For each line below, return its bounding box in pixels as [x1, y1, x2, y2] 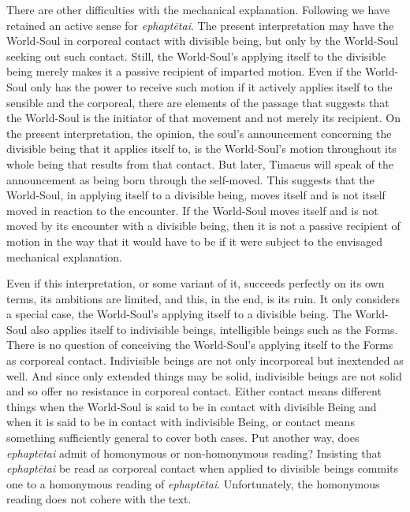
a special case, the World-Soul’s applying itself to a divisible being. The [6, 306, 352, 322]
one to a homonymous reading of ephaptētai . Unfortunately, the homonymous [6, 475, 380, 492]
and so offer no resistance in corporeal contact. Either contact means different [6, 383, 382, 399]
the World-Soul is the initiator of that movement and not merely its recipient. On [6, 109, 401, 126]
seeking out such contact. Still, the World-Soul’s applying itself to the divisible [6, 47, 386, 64]
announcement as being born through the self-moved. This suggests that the [6, 171, 375, 187]
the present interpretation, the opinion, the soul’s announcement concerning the [6, 124, 392, 141]
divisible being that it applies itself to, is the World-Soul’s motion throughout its [6, 140, 397, 157]
